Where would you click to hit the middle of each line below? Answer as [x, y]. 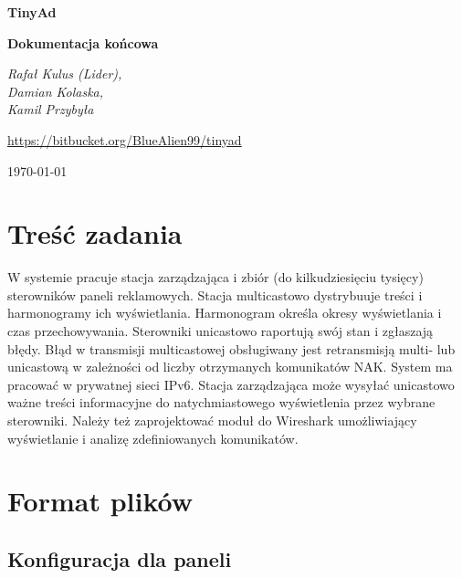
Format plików [100, 501]
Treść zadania [95, 233]
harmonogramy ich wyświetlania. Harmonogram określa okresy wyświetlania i [225, 313]
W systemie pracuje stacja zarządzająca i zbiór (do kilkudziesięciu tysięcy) [215, 277]
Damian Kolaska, [56, 91]
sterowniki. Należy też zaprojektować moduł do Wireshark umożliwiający [212, 420]
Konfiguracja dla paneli [120, 558]
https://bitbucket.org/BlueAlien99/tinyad [125, 139]
